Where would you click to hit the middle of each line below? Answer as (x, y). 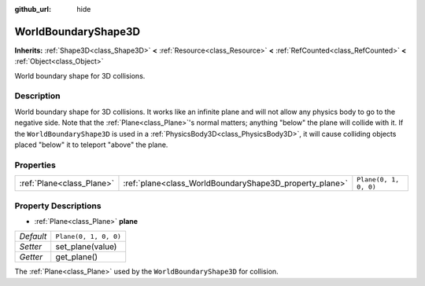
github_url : (33, 9)
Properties (35, 165)
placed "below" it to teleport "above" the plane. (91, 145)
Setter (31, 247)
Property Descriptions (58, 206)
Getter (31, 257)
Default (33, 236)
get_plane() (77, 257)
